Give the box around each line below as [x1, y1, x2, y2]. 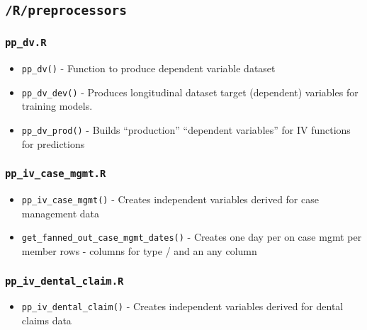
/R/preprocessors [5, 3, 127, 18]
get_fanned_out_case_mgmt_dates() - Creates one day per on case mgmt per [21, 229, 362, 244]
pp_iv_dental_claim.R [5, 275, 124, 287]
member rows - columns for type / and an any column [21, 243, 257, 258]
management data [21, 205, 100, 220]
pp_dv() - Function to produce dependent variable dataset [21, 61, 276, 76]
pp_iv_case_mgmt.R [5, 168, 106, 180]
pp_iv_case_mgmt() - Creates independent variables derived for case [21, 192, 319, 207]
